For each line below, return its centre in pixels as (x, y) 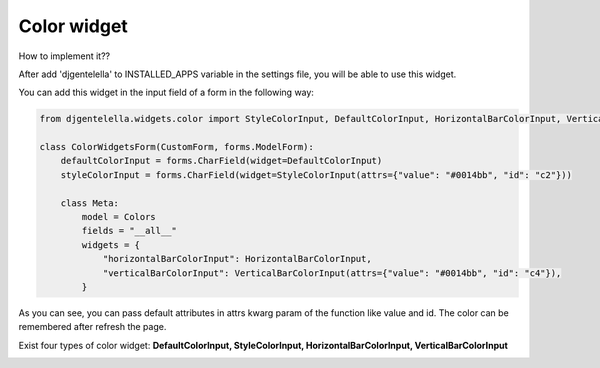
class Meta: (90, 203)
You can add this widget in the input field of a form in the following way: (166, 92)
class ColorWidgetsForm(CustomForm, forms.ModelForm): (176, 147)
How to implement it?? (64, 56)
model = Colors (119, 217)
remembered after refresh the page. (92, 327)
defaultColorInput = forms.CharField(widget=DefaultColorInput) (221, 161)
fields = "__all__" (129, 231)
